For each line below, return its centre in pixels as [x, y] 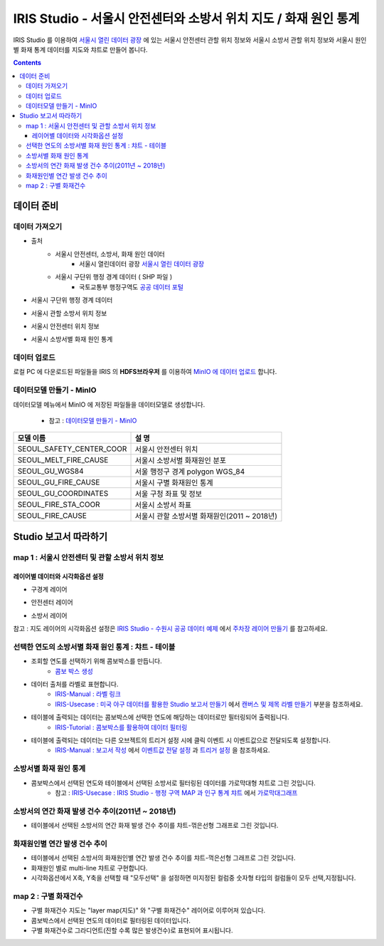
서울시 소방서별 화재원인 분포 [181, 461]
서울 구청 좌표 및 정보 [169, 494]
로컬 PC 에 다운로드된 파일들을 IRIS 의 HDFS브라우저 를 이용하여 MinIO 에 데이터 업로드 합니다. [145, 372]
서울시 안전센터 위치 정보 [65, 326]
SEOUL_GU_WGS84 [50, 472]
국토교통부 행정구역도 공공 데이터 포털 [132, 287]
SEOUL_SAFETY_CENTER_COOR [72, 449]
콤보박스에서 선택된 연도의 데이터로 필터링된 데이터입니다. [111, 920]
